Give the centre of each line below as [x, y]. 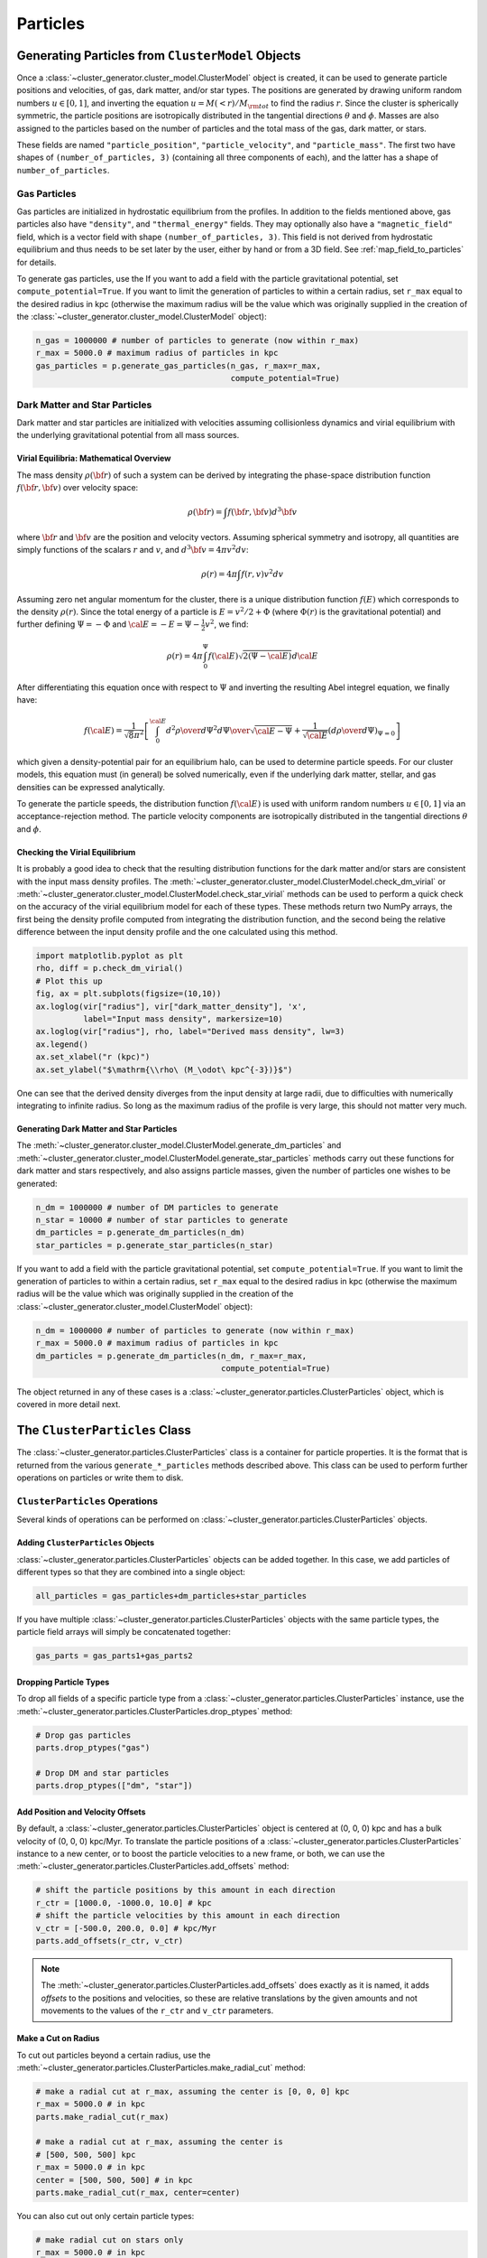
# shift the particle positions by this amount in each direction [185, 1890]
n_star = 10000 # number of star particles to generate [162, 1220]
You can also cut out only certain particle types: [106, 2216]
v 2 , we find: [227, 624]
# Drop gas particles [83, 1735]
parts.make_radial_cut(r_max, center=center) [138, 2193]
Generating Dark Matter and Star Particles [97, 1128]
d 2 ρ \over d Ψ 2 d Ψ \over [208, 730]
